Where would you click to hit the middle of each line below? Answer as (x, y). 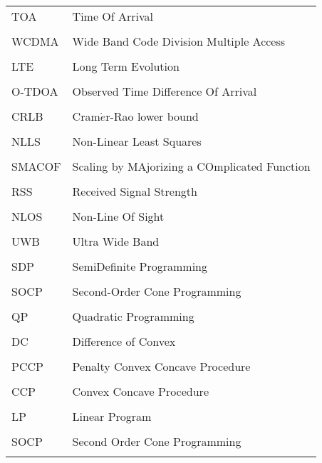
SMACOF (36, 166)
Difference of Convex (124, 341)
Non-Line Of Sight (118, 216)
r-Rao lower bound (152, 116)
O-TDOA (35, 91)
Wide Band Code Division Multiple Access (179, 41)
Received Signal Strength (135, 191)
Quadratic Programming (133, 316)
